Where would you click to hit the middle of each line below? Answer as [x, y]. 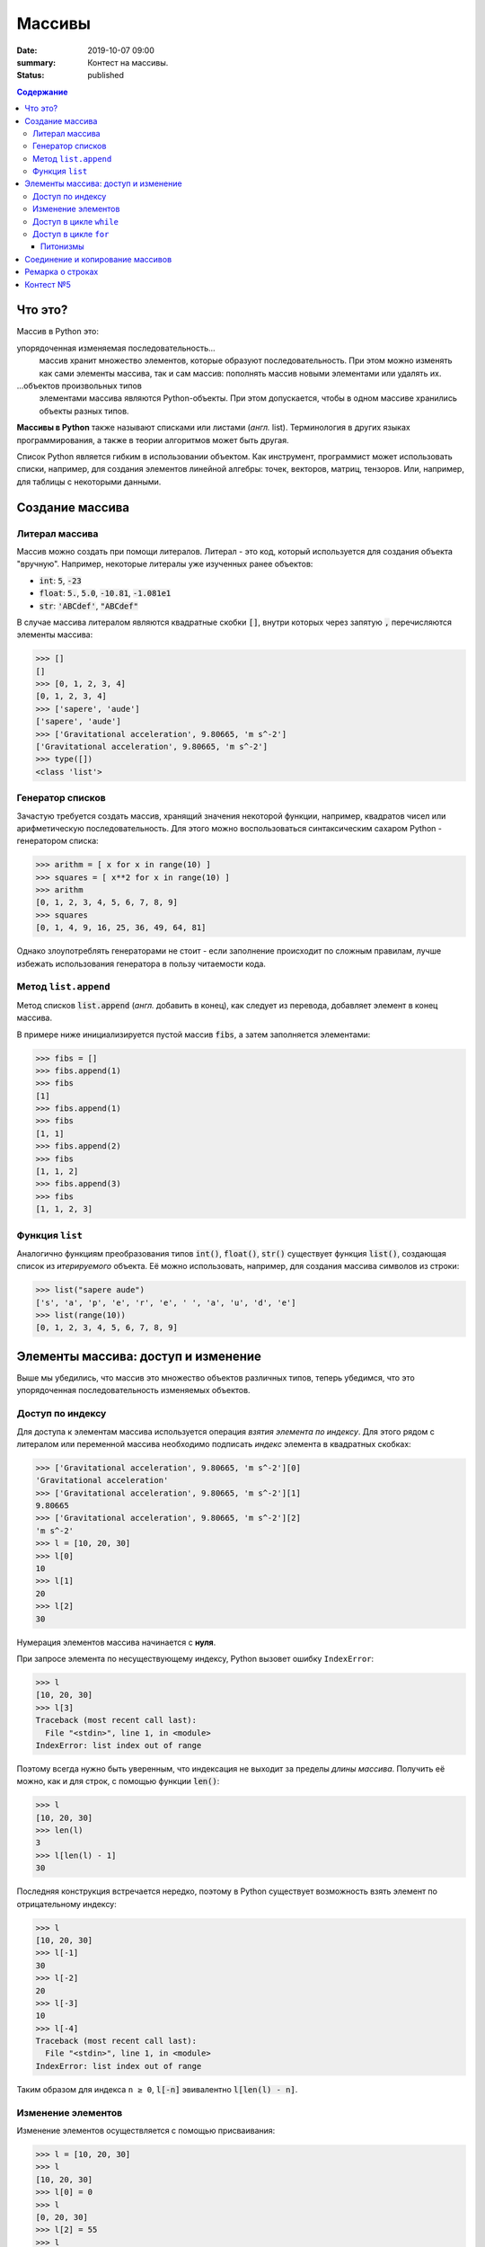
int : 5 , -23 [60, 581]
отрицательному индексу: [66, 1904]
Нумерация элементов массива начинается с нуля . [116, 1642]
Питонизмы [62, 246]
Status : [31, 75]
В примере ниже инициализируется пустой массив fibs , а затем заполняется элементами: [194, 1035]
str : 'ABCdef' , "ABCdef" [89, 606]
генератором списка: [57, 841]
